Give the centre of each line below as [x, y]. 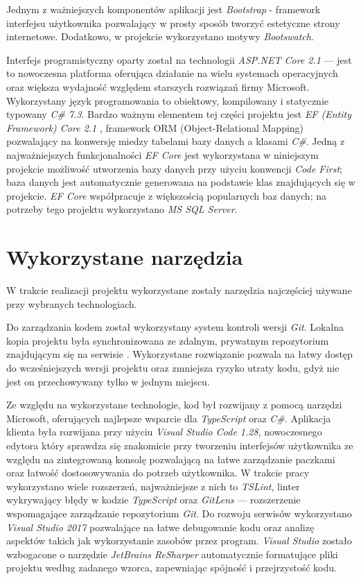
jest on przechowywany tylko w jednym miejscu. [108, 381]
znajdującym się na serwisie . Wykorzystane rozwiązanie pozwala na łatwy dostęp [179, 354]
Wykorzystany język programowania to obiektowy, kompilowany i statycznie [167, 100]
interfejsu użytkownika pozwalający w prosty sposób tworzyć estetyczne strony [173, 23]
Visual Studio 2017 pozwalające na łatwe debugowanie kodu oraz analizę [160, 527]
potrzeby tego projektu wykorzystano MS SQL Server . [122, 209]
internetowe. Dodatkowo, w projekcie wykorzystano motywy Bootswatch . [160, 36]
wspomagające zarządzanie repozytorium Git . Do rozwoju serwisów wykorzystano [179, 513]
